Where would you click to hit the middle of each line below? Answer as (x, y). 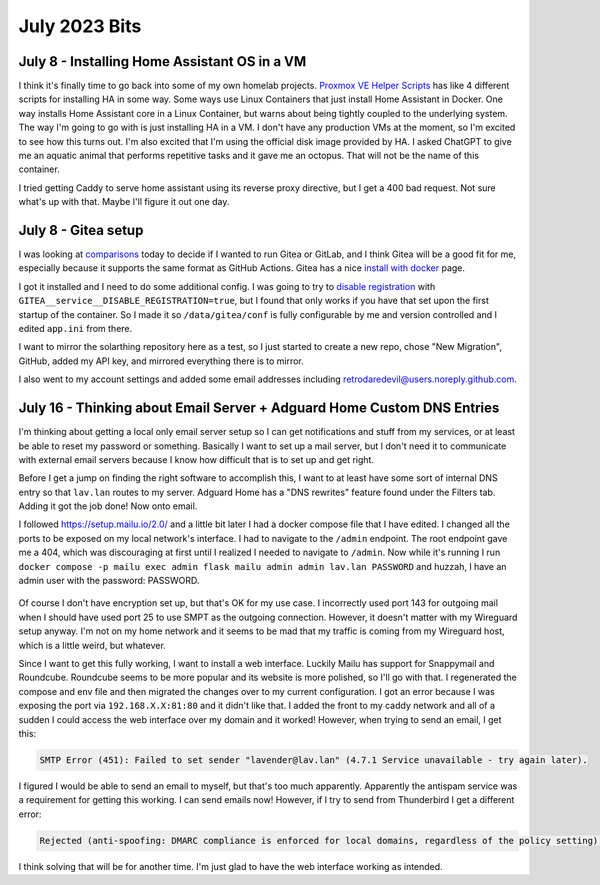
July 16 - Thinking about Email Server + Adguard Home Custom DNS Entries (259, 408)
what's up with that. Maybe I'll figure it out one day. (124, 202)
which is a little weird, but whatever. (92, 645)
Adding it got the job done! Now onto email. (108, 506)
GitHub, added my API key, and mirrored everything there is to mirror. (161, 361)
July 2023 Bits (80, 26)
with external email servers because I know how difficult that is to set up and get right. (196, 459)
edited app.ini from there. (75, 329)
